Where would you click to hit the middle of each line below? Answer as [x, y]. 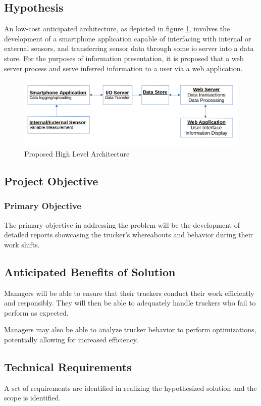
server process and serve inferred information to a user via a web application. [123, 68]
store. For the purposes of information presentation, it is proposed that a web [124, 58]
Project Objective [51, 181]
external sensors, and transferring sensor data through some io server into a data [129, 48]
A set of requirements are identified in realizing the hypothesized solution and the [130, 388]
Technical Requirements [68, 366]
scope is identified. [33, 398]
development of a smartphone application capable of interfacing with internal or [128, 38]
